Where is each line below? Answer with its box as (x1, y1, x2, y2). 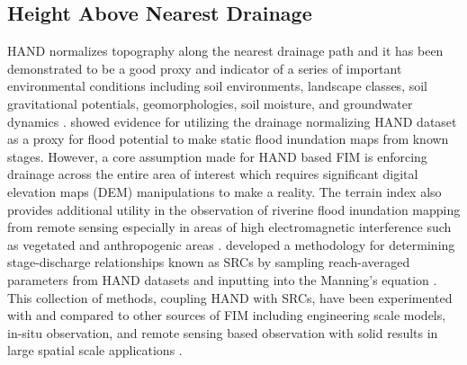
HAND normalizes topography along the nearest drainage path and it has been (7, 41, 444, 60)
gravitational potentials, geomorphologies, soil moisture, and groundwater (7, 93, 413, 112)
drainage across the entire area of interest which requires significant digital (7, 165, 418, 183)
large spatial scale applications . (7, 341, 183, 360)
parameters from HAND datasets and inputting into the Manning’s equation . (7, 270, 437, 289)
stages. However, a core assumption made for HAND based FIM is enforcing (7, 147, 427, 165)
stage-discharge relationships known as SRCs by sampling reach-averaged (7, 253, 410, 272)
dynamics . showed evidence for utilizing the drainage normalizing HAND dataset (7, 111, 457, 130)
